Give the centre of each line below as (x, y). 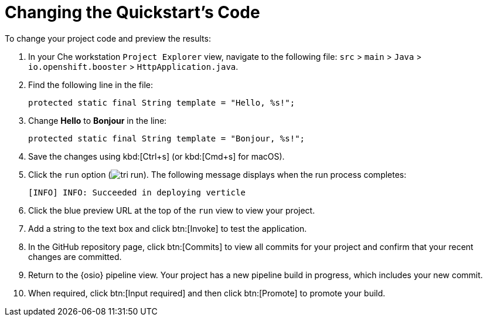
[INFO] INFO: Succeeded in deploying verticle (137, 192)
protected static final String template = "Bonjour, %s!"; (167, 138)
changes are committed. (75, 256)
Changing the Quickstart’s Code (132, 12)
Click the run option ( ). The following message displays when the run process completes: (217, 174)
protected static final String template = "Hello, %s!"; (162, 102)
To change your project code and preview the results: (108, 38)
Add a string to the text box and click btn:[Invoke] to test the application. (168, 228)
